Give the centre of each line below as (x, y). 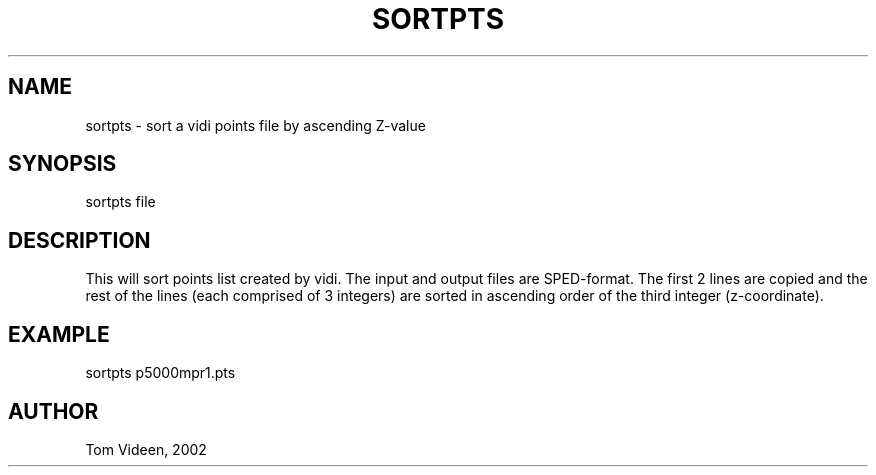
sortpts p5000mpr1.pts (160, 373)
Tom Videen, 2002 (146, 449)
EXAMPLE (59, 334)
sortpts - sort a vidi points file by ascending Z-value (255, 125)
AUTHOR (53, 411)
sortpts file (120, 202)
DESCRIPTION (79, 240)
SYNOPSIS (62, 164)
